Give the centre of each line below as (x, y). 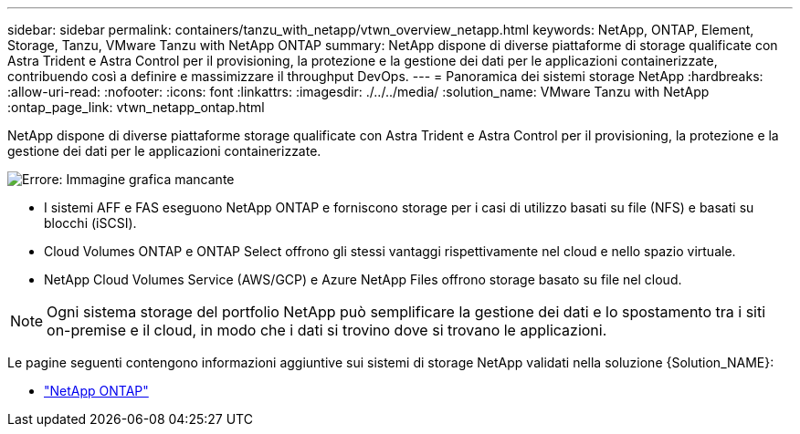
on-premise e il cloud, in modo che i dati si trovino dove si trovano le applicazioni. (327, 330)
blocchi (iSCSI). (90, 223)
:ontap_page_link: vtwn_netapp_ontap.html (136, 107)
